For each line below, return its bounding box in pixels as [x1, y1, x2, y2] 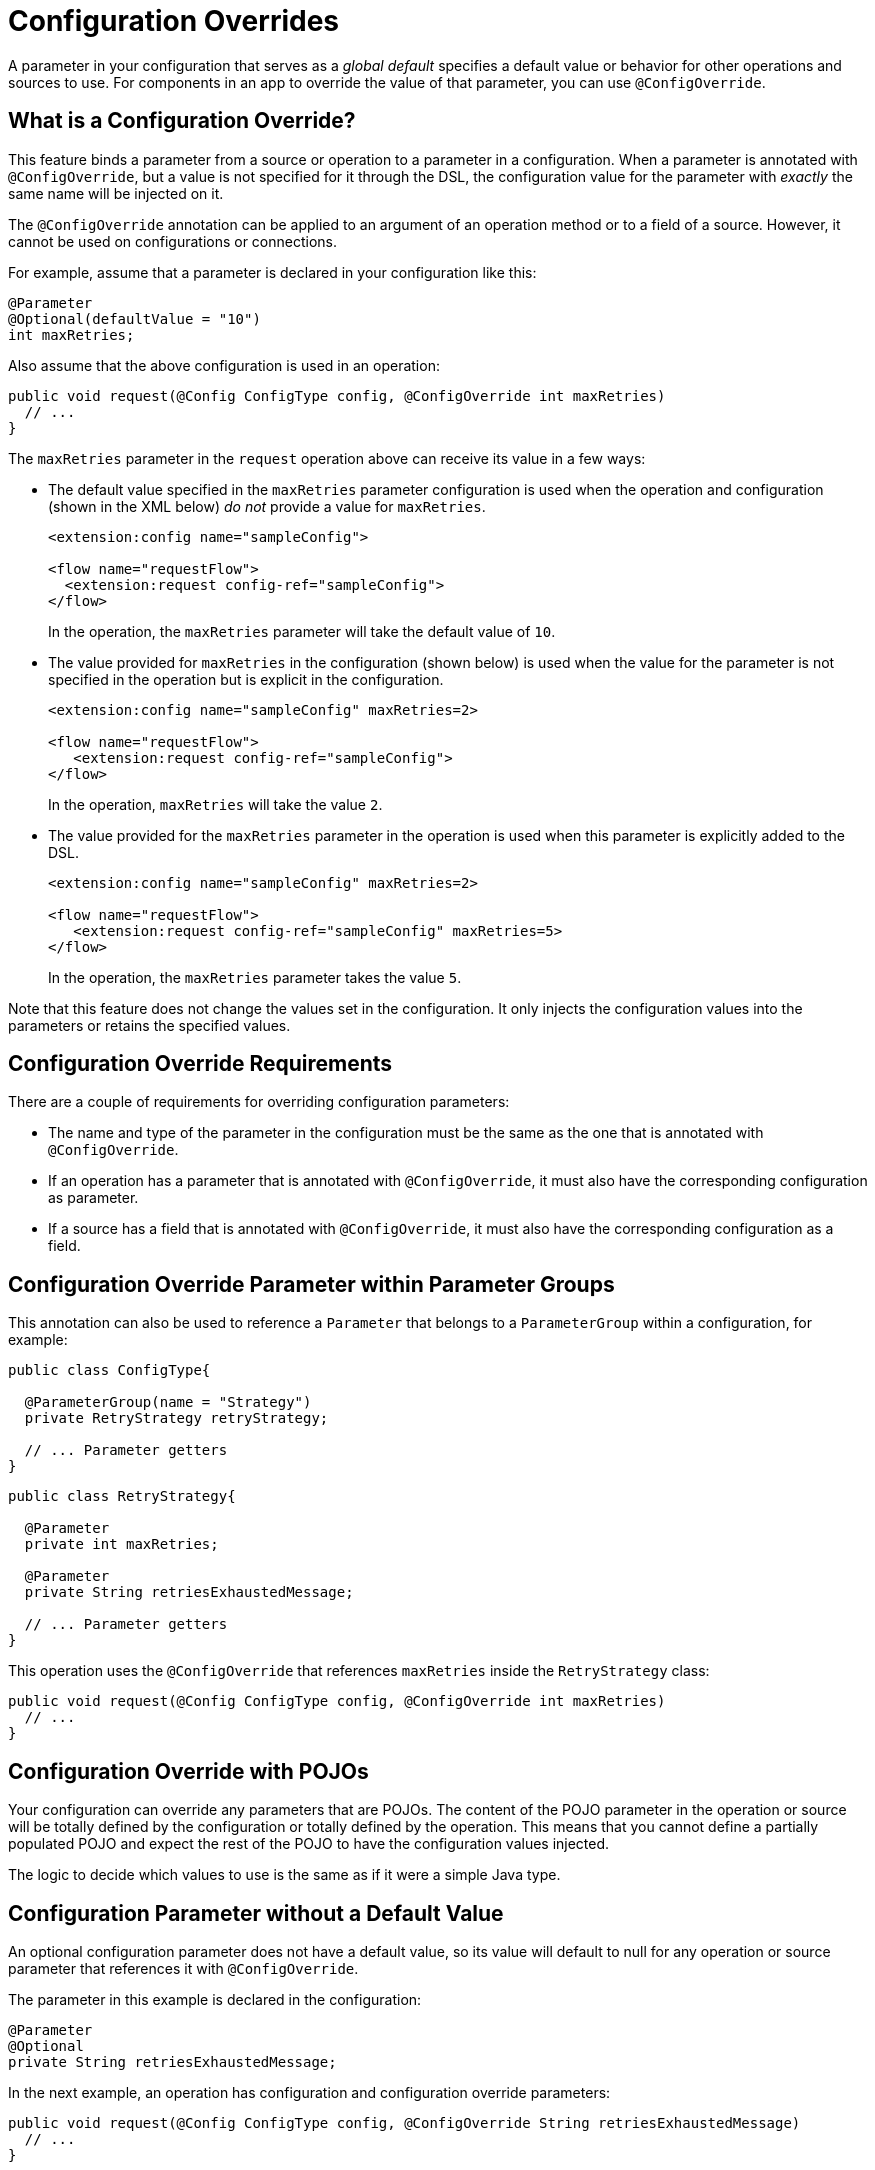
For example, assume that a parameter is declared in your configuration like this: [8, 263, 537, 281]
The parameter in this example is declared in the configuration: [8, 1990, 422, 2008]
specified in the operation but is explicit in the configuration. [48, 670, 444, 688]
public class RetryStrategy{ [8, 1488, 236, 1505]
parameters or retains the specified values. [8, 1016, 291, 1034]
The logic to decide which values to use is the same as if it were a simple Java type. [8, 1866, 561, 1884]
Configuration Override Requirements [8, 1051, 393, 1077]
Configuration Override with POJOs [8, 1758, 369, 1784]
